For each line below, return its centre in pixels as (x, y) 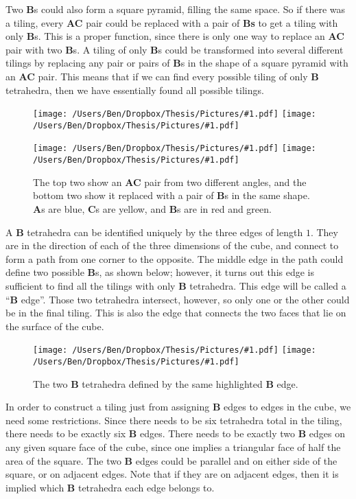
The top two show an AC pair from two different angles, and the (170, 182)
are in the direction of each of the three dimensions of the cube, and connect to (172, 245)
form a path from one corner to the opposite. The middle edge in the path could (175, 258)
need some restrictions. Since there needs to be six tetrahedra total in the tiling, (174, 420)
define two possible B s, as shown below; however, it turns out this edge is (160, 272)
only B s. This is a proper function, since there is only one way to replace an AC (175, 36)
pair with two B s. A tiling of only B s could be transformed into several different (175, 49)
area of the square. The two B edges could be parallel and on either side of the (171, 460)
